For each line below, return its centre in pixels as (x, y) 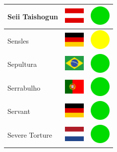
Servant (19, 111)
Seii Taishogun (33, 16)
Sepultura (22, 64)
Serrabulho (24, 87)
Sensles (18, 40)
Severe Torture (30, 135)
